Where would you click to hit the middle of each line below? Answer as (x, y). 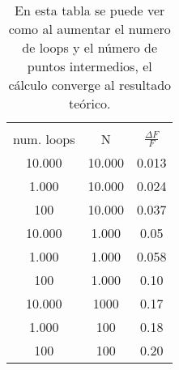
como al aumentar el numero (89, 29)
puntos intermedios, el (89, 66)
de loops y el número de (90, 47)
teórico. (89, 103)
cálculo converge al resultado (90, 85)
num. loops (44, 139)
